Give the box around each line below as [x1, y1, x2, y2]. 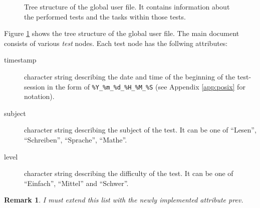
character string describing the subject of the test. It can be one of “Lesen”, [24, 124, 256, 135]
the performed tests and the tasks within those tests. [24, 11, 186, 21]
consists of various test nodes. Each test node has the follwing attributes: [4, 37, 228, 48]
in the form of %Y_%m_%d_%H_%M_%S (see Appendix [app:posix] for [47, 81, 245, 91]
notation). [24, 91, 55, 101]
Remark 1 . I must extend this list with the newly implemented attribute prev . [4, 194, 243, 205]
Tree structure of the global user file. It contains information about [24, 1, 230, 11]
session [24, 81, 45, 91]
